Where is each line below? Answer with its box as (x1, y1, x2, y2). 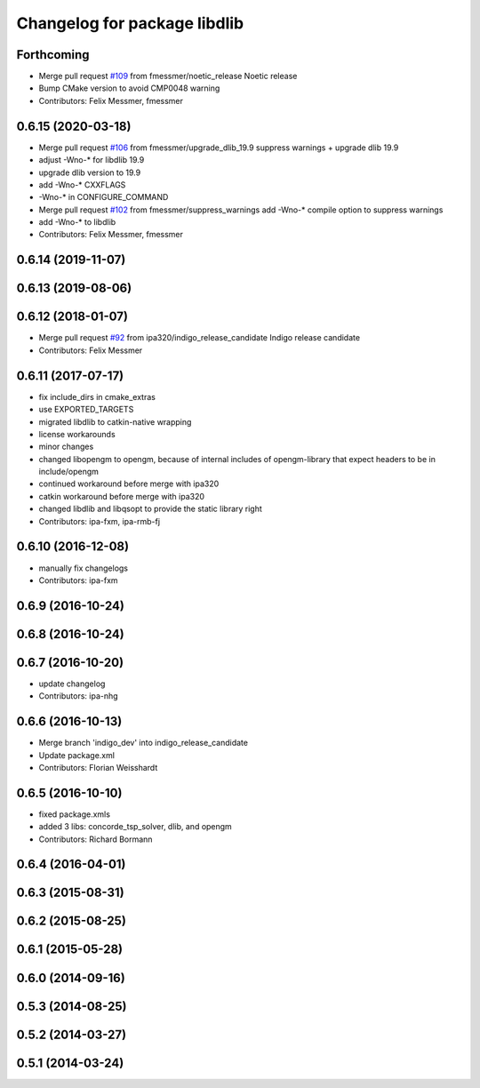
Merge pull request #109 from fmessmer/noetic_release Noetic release (38, 71, 298, 82)
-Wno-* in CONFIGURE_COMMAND (38, 192, 169, 203)
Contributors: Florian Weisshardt (38, 762, 158, 772)
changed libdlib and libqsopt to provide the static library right (38, 503, 262, 515)
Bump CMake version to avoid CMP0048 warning (38, 83, 220, 93)
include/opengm (38, 467, 100, 477)
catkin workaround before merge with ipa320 (38, 491, 204, 501)
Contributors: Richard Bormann (38, 834, 153, 844)
